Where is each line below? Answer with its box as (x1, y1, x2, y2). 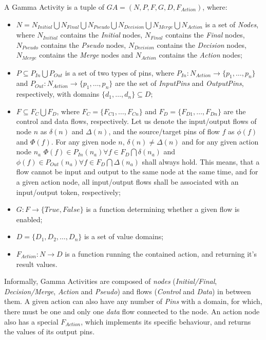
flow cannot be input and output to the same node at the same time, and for (16, 166, 258, 177)
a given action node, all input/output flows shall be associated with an (16, 176, 239, 187)
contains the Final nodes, (165, 29, 245, 40)
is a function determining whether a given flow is (86, 204, 240, 214)
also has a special (4, 316, 59, 327)
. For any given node (51, 136, 116, 147)
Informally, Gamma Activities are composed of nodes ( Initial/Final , (4, 276, 217, 287)
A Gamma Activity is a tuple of (4, 2, 104, 12)
